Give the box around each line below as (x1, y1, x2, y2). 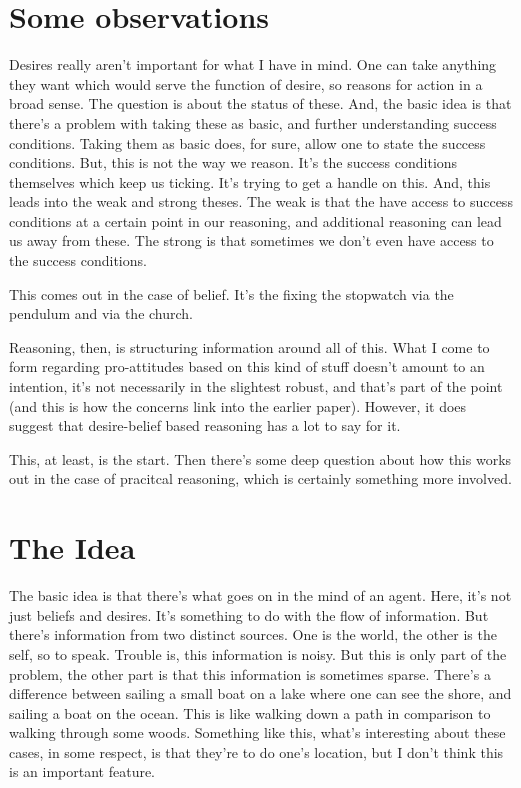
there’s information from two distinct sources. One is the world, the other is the (9, 624, 497, 645)
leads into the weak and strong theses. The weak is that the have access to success (9, 191, 513, 212)
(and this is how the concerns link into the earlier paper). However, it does (9, 395, 467, 416)
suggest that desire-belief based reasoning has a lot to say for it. (9, 415, 401, 436)
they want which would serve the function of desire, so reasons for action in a (9, 73, 483, 94)
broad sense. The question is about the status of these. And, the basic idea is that (9, 93, 512, 114)
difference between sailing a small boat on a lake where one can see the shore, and (9, 683, 512, 704)
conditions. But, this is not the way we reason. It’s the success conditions (9, 152, 458, 173)
